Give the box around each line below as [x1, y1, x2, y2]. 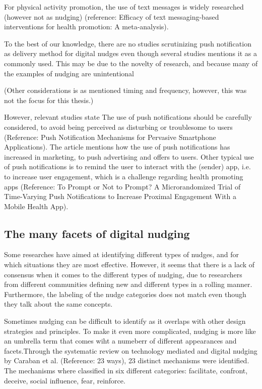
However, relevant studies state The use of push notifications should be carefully [4, 112, 252, 122]
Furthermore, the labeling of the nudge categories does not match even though [4, 288, 246, 299]
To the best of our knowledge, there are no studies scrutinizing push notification [4, 38, 251, 48]
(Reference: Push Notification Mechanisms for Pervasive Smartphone [4, 131, 216, 142]
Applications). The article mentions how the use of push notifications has [4, 141, 230, 152]
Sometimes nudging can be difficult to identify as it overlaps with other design [4, 316, 246, 326]
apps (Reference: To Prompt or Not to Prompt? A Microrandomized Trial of [4, 181, 241, 191]
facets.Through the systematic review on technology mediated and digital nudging [4, 345, 257, 356]
